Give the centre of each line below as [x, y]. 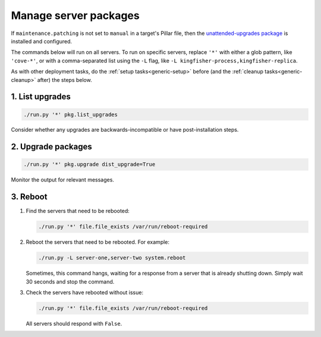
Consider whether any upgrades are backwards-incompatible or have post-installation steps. [125, 130]
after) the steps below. [64, 80]
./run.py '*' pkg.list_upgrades [71, 115]
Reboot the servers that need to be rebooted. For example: [97, 242]
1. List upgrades [41, 97]
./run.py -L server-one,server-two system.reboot [112, 258]
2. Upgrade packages [51, 147]
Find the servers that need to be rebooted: [78, 211]
